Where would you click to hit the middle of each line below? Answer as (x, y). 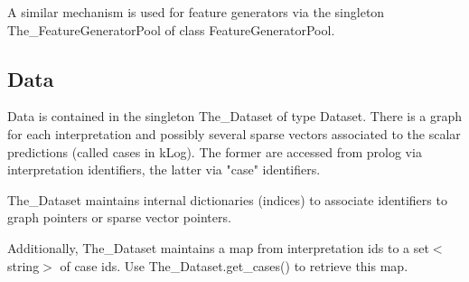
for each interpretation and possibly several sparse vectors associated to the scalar (234, 133)
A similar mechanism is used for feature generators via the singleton (196, 12)
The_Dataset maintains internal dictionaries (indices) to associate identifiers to (227, 199)
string (23, 265)
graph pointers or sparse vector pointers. (119, 217)
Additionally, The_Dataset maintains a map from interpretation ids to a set (218, 247)
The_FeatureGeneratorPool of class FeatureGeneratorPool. (171, 29)
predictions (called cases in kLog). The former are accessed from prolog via (215, 151)
